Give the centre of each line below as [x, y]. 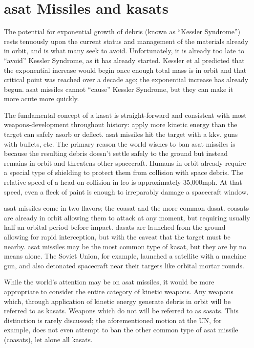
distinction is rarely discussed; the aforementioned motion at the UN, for [113, 320]
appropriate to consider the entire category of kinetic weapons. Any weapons [119, 291]
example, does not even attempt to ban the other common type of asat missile [121, 330]
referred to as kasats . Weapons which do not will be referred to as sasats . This [121, 311]
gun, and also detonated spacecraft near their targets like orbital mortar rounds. [124, 265]
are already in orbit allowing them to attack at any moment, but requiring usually [127, 217]
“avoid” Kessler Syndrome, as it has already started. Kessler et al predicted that [124, 60]
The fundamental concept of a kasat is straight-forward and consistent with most [125, 115]
